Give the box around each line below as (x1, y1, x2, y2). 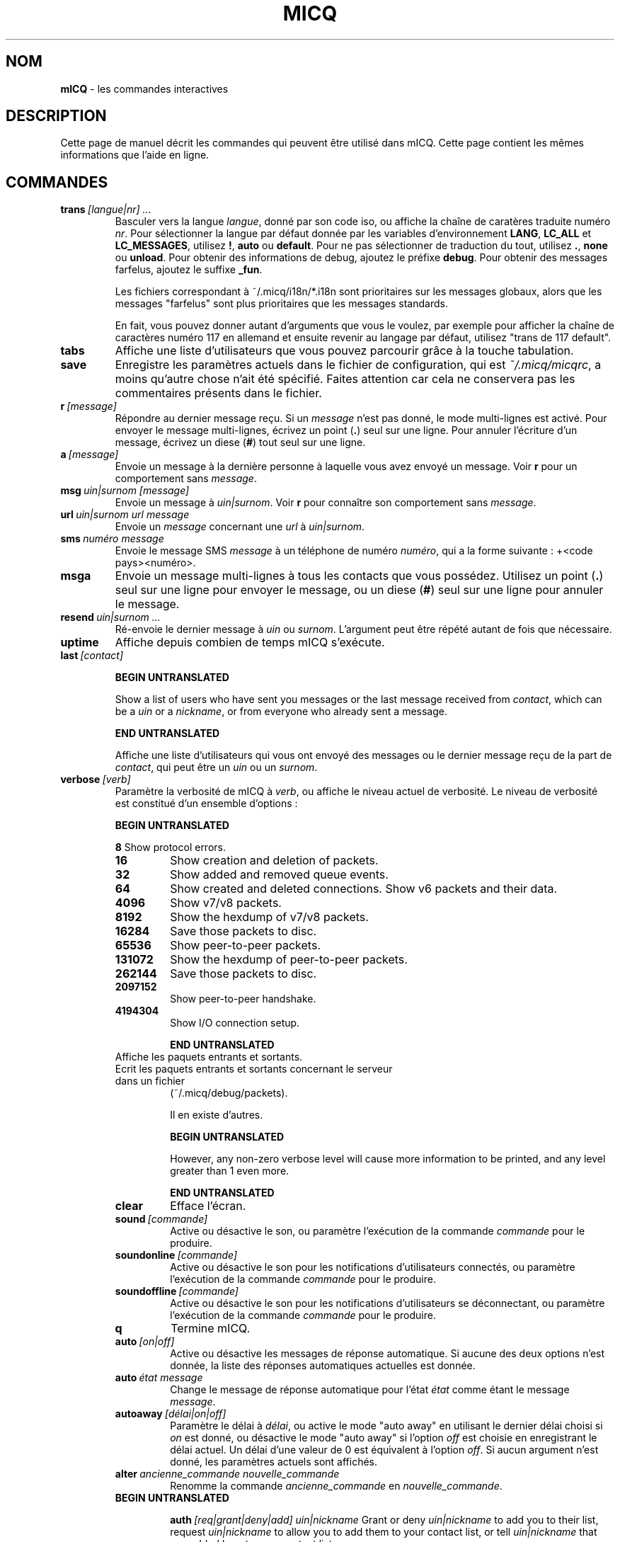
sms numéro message (60, 532, 164, 545)
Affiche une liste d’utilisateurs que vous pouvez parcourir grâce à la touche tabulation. (115, 343, 574, 358)
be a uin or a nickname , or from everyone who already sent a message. (115, 705, 448, 718)
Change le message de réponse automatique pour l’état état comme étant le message (170, 1383, 570, 1396)
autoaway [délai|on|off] (115, 1407, 226, 1420)
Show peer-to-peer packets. (170, 938, 321, 953)
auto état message (115, 1371, 203, 1384)
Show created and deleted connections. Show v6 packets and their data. (170, 881, 558, 896)
